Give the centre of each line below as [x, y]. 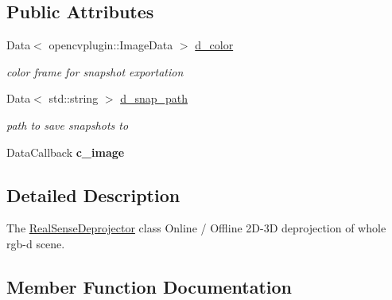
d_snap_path [154, 98]
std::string [74, 98]
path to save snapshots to [68, 125]
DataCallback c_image [66, 152]
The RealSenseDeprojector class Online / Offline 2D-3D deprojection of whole [196, 228]
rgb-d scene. [36, 243]
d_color [214, 45]
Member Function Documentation [149, 286]
